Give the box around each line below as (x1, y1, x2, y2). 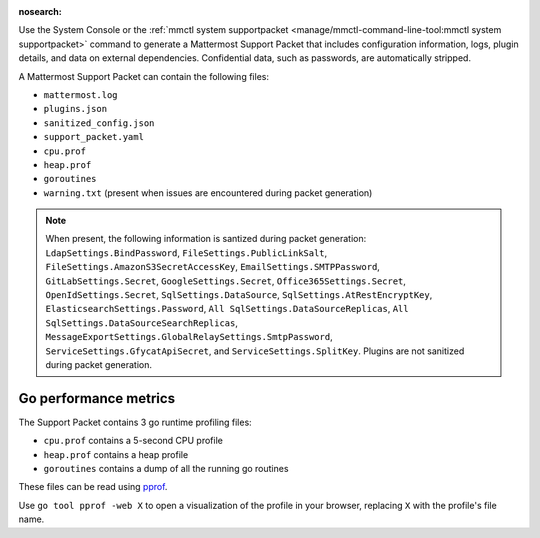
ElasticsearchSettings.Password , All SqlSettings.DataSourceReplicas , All (45, 303, 409, 315)
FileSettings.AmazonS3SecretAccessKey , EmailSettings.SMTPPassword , (45, 261, 380, 273)
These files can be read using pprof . (18, 481, 168, 493)
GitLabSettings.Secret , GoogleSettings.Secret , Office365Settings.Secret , (45, 275, 407, 287)
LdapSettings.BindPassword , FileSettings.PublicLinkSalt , (45, 246, 328, 259)
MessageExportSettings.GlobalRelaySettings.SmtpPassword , (45, 331, 334, 343)
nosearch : (18, 6, 62, 17)
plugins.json (43, 103, 108, 115)
